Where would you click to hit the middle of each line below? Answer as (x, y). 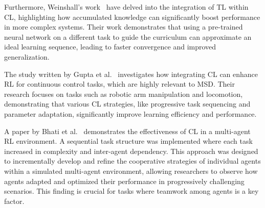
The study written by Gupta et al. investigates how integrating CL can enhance (131, 74)
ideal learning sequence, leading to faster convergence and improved (110, 47)
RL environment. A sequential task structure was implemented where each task (128, 141)
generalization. (27, 56)
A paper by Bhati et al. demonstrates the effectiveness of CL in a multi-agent (127, 131)
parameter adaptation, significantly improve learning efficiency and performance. (130, 113)
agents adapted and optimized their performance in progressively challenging (124, 181)
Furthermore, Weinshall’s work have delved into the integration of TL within (126, 7)
